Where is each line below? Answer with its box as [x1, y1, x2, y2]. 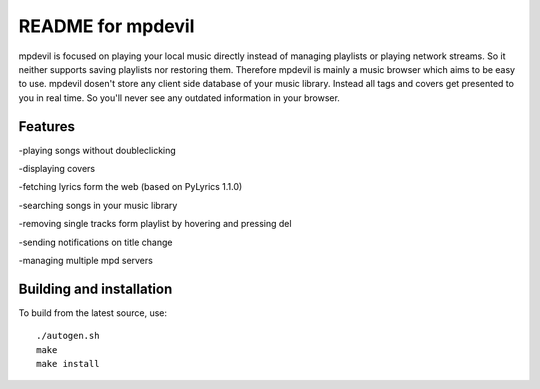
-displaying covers [18, 163, 96, 175]
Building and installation [18, 280, 173, 297]
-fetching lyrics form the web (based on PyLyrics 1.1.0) [18, 181, 243, 193]
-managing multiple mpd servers [18, 254, 154, 266]
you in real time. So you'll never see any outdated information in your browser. [18, 91, 340, 104]
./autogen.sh [36, 330, 100, 342]
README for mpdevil [18, 15, 195, 37]
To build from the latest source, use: [18, 306, 168, 319]
